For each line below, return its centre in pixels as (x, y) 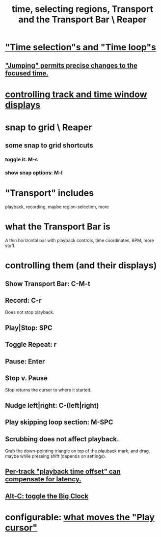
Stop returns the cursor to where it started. (48, 390)
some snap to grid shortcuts (49, 146)
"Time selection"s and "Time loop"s (80, 47)
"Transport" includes (50, 193)
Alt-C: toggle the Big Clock (47, 496)
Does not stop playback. (30, 312)
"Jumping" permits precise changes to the (71, 65)
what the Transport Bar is (58, 227)
